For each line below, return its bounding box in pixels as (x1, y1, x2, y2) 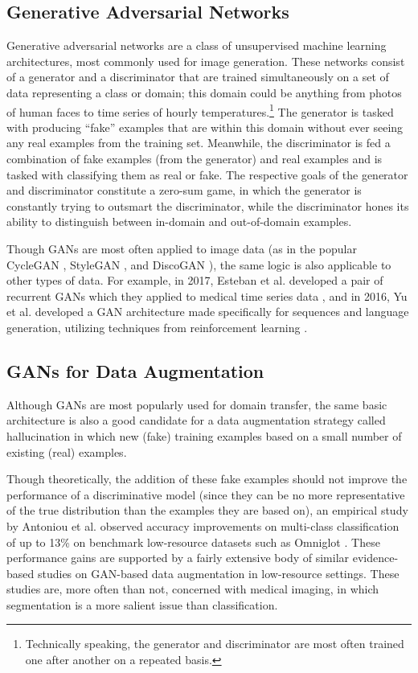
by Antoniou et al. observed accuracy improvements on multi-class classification (6, 517, 400, 534)
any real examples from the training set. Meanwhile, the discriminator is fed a (6, 134, 391, 151)
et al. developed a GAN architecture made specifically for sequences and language (6, 303, 409, 320)
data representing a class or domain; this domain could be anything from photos (6, 84, 402, 101)
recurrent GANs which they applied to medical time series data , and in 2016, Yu (6, 287, 408, 304)
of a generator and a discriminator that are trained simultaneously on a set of (6, 68, 389, 85)
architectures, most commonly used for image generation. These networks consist (6, 52, 405, 69)
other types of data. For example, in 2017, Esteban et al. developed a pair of (6, 272, 383, 289)
